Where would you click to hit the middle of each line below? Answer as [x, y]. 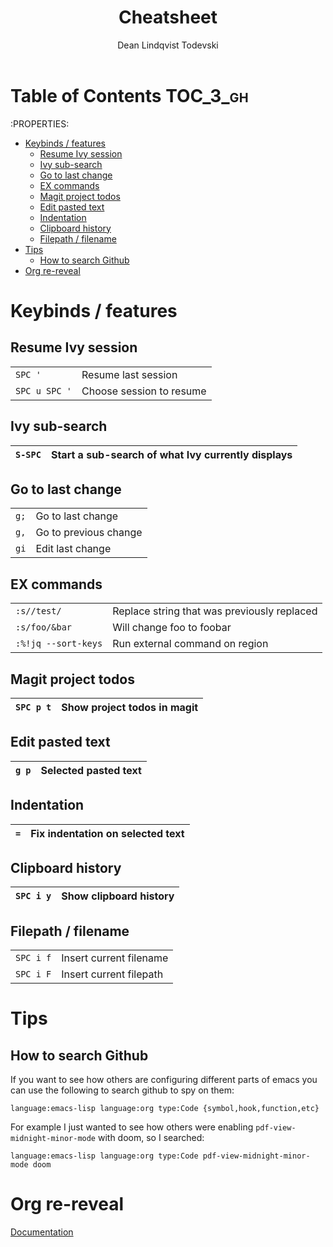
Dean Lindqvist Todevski [168, 45]
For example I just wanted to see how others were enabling [132, 1127]
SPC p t [33, 707]
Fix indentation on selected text [107, 833]
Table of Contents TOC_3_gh [129, 95]
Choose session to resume [144, 391]
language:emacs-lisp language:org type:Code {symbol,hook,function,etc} [165, 1109]
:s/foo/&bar [44, 627]
